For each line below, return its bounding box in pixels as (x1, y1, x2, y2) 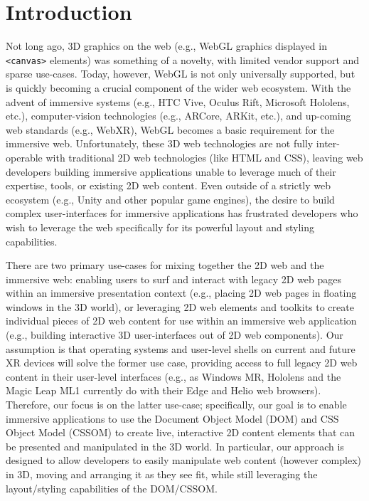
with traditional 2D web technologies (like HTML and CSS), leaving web (46, 149, 363, 164)
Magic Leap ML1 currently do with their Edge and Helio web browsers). (6, 383, 321, 398)
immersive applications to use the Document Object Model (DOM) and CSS (6, 411, 339, 426)
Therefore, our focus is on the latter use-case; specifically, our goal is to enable (6, 397, 347, 412)
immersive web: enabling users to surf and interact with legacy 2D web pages (6, 271, 342, 286)
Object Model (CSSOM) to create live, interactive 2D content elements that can (6, 425, 355, 440)
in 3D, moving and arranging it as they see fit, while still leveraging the (6, 467, 318, 481)
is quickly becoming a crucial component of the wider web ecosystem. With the (6, 80, 351, 95)
